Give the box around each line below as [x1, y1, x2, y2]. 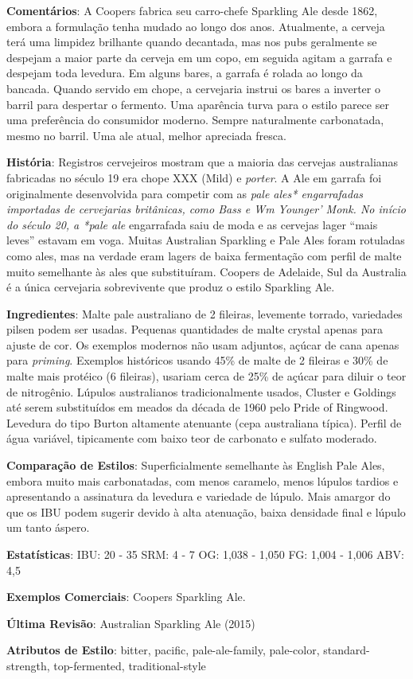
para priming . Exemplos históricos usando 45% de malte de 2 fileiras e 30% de [6, 352, 388, 369]
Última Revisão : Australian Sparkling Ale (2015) [6, 615, 255, 631]
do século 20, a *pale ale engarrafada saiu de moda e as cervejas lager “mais [6, 216, 378, 232]
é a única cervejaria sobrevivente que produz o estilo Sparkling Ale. [6, 279, 335, 295]
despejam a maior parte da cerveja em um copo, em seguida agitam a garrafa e [6, 49, 392, 65]
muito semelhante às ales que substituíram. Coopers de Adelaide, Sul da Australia [6, 263, 407, 279]
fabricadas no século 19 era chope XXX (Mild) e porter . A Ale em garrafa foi [6, 169, 382, 185]
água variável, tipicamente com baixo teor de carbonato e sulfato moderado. [6, 430, 377, 447]
